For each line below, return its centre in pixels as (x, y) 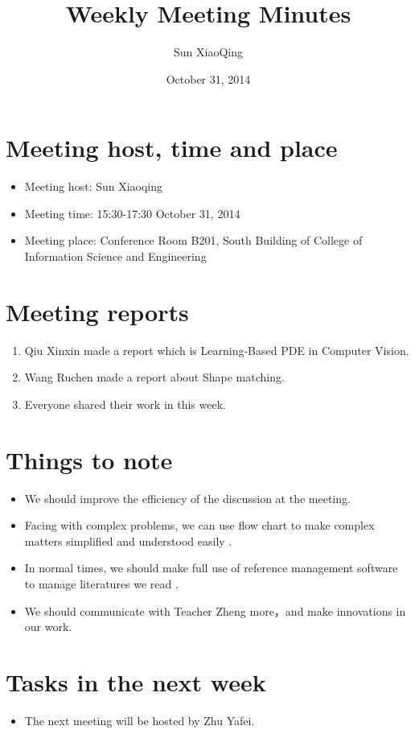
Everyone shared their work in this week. (125, 404)
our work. (48, 627)
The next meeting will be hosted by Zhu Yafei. (140, 720)
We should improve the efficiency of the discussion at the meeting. (187, 498)
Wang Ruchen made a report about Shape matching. (154, 377)
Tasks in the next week (136, 682)
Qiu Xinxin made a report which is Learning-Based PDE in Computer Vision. (217, 350)
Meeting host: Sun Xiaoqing (94, 186)
